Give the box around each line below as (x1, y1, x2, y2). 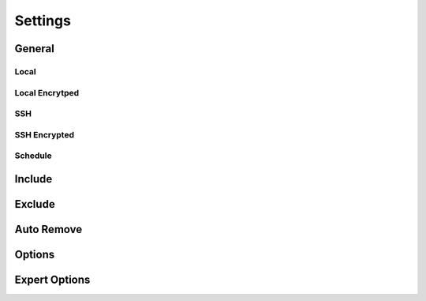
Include (14, 172, 53, 186)
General (14, 42, 55, 55)
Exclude (14, 198, 55, 211)
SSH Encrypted (14, 129, 75, 140)
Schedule (14, 150, 52, 161)
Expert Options (14, 273, 91, 286)
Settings (14, 12, 71, 29)
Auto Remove (14, 222, 83, 236)
